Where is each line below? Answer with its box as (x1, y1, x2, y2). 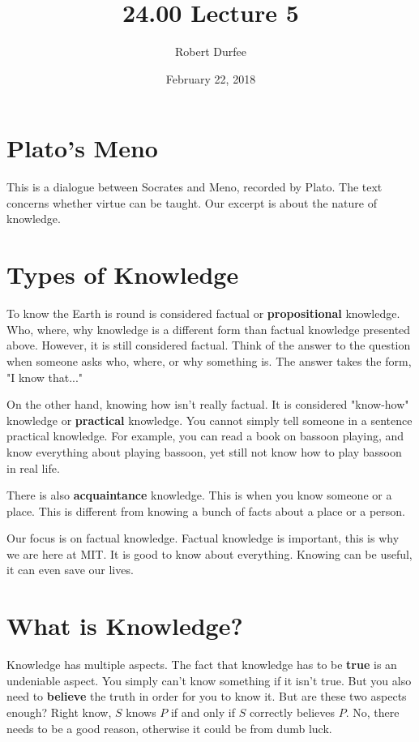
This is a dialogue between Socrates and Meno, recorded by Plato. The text (6, 178, 383, 195)
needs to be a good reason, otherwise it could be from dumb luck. (6, 719, 332, 736)
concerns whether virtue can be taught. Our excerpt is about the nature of (6, 194, 377, 211)
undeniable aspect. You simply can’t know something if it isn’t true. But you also (6, 671, 412, 688)
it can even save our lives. (6, 561, 134, 578)
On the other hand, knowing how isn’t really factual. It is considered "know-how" (6, 396, 409, 413)
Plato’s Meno (6, 131, 158, 165)
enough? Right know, (6, 703, 112, 720)
